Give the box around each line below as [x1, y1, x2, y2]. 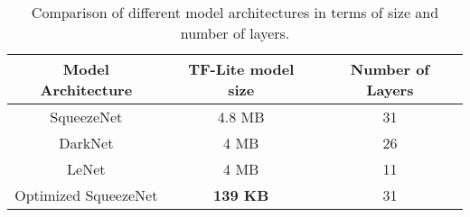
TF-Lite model [188, 59, 295, 79]
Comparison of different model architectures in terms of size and [31, 2, 439, 23]
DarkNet [59, 132, 114, 153]
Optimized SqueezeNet [14, 185, 158, 205]
